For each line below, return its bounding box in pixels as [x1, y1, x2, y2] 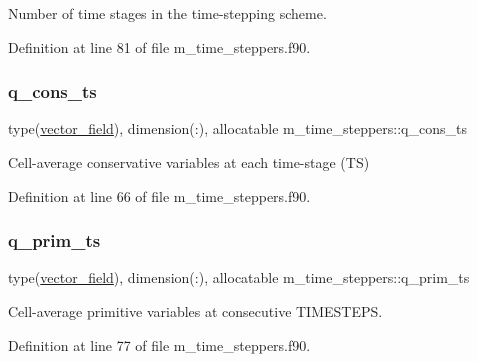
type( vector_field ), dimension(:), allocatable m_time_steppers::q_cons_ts [8, 118, 467, 139]
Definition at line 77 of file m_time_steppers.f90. [8, 334, 311, 355]
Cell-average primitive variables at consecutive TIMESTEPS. [8, 301, 383, 321]
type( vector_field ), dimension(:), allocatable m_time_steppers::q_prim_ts [8, 267, 470, 288]
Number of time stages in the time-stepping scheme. [8, 3, 327, 23]
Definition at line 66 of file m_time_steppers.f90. [8, 185, 311, 206]
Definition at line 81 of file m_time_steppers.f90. [8, 36, 311, 57]
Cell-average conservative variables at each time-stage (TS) [8, 152, 370, 172]
